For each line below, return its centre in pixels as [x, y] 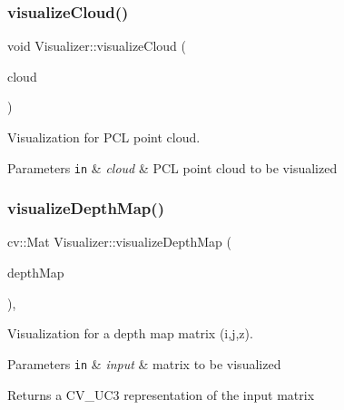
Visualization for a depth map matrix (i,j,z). [130, 333]
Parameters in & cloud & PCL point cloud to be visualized [172, 167]
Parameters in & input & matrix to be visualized [144, 363]
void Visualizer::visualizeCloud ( [97, 46]
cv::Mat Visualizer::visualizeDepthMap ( [119, 242]
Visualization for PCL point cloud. [104, 137]
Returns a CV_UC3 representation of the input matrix [161, 394]
